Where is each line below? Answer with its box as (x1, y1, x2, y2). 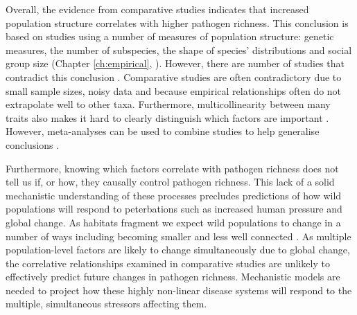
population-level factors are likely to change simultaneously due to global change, (6, 242, 350, 257)
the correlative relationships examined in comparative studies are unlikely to (6, 255, 330, 270)
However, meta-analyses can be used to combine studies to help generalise (6, 124, 320, 138)
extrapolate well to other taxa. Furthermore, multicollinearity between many (6, 97, 331, 111)
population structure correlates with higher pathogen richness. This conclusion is (6, 15, 349, 30)
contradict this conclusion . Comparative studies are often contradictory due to (6, 69, 342, 84)
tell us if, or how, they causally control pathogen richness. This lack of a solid (6, 174, 335, 189)
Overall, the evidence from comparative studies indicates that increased (6, 2, 309, 16)
